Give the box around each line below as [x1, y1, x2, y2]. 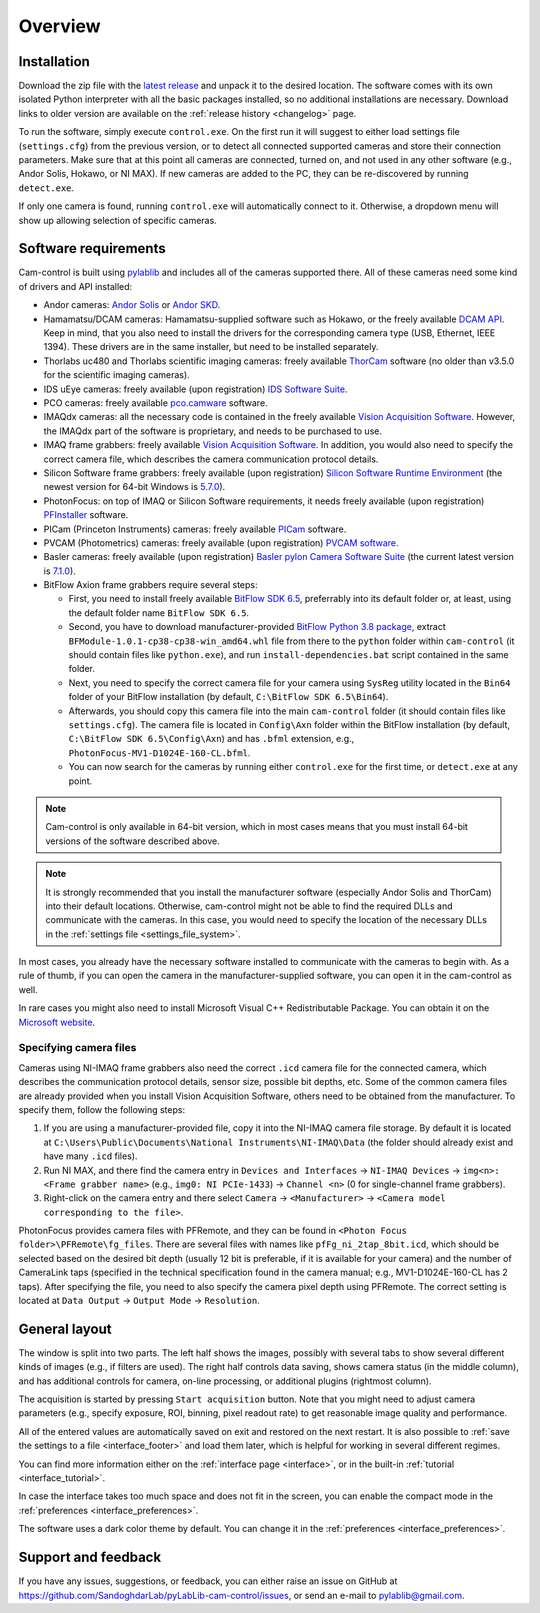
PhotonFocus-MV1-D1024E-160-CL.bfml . [68, 746, 251, 759]
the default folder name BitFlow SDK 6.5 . [68, 606, 250, 619]
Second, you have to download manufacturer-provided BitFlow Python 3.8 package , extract [68, 621, 446, 633]
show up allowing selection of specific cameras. [18, 214, 217, 226]
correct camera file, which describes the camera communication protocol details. [43, 453, 379, 465]
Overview [18, 15, 101, 37]
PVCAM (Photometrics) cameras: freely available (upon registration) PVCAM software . [43, 536, 399, 549]
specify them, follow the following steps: [18, 1103, 185, 1115]
